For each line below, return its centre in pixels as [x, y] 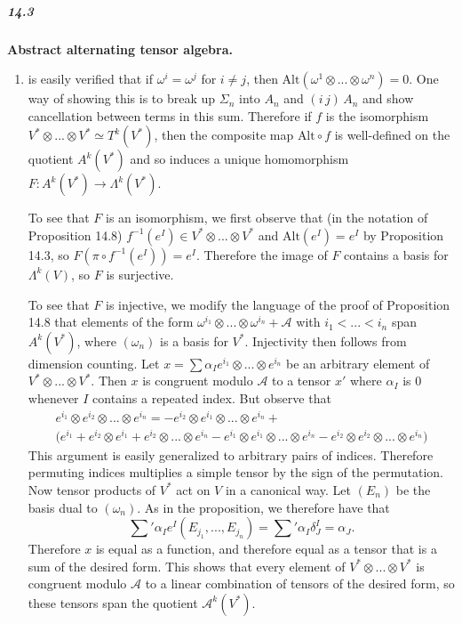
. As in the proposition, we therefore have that [263, 507]
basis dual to [63, 507]
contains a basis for [396, 254]
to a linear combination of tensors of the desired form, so [300, 583]
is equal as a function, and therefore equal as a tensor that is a [266, 549]
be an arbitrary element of [358, 363]
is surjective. [140, 274]
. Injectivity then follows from [326, 340]
